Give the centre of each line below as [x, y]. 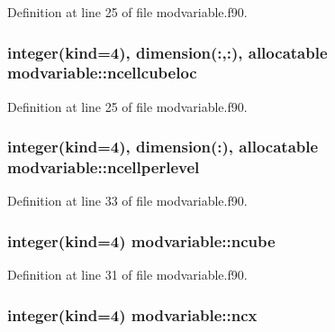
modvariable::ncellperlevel [104, 167]
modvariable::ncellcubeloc [102, 73]
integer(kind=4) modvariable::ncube [141, 240]
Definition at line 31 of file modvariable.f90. [127, 275]
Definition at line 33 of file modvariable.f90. [127, 201]
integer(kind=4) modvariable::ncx [132, 314]
